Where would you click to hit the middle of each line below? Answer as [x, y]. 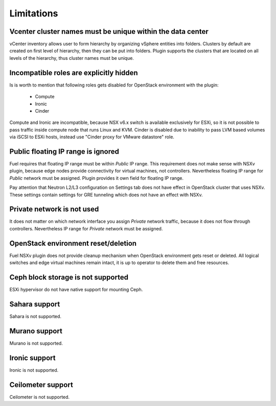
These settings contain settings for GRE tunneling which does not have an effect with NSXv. [106, 195]
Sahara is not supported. [35, 316]
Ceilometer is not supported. [40, 397]
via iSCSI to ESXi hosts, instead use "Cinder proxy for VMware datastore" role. [92, 137]
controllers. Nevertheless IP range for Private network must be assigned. [86, 228]
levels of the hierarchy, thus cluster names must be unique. [72, 58]
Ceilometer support [41, 385]
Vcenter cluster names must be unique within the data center [109, 31]
